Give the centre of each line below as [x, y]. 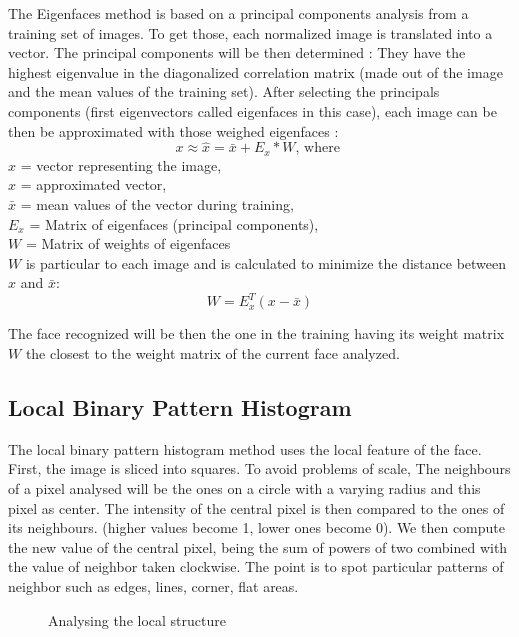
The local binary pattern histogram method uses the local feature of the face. [245, 448]
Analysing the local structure [137, 619]
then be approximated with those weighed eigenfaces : [173, 130]
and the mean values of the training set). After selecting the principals [224, 91]
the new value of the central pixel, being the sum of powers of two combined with [258, 546]
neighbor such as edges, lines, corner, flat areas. [153, 586]
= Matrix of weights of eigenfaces [128, 243]
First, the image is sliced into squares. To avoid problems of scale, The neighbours [259, 468]
